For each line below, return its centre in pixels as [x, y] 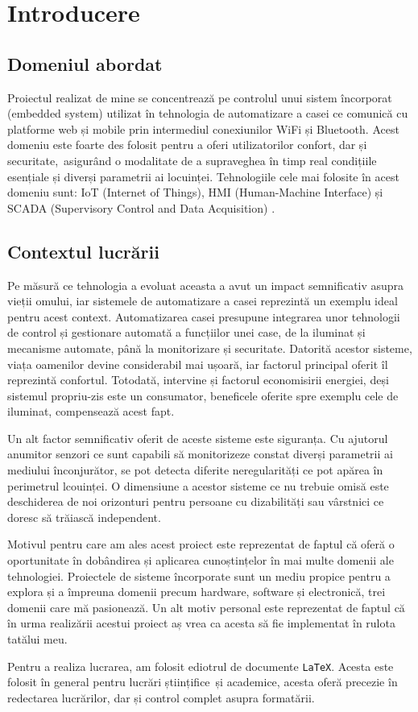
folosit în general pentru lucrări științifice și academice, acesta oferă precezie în [203, 682]
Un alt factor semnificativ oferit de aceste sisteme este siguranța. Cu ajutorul [198, 438]
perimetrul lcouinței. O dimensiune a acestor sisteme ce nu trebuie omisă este [198, 485]
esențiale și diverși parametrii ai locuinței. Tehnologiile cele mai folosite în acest [203, 176]
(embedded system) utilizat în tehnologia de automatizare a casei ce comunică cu [208, 113]
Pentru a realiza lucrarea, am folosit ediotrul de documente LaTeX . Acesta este [201, 666]
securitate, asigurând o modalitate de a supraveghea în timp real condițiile [192, 160]
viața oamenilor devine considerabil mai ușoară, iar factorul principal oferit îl [198, 364]
